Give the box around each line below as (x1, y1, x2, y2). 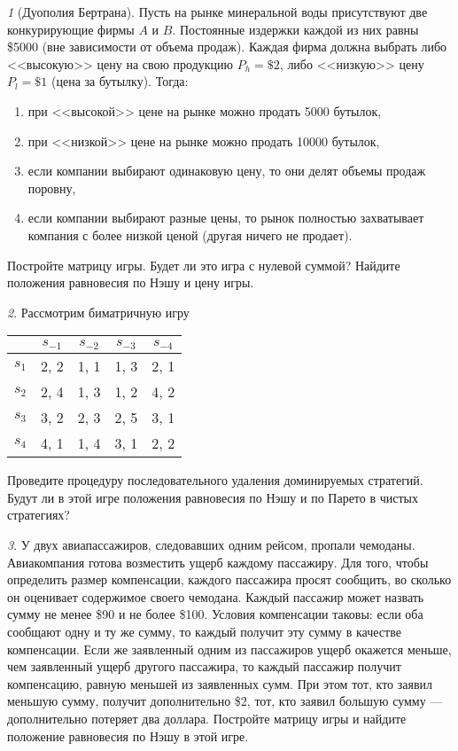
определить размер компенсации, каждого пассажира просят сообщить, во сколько (7, 570, 452, 589)
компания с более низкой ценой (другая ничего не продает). (27, 225, 353, 244)
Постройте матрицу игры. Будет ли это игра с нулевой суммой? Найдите (7, 255, 400, 274)
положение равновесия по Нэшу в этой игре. (7, 726, 249, 745)
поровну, (27, 178, 76, 197)
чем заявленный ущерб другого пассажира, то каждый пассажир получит (7, 657, 401, 676)
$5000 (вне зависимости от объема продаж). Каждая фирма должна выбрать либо (7, 37, 447, 56)
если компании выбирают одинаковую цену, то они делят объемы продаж (27, 161, 426, 180)
